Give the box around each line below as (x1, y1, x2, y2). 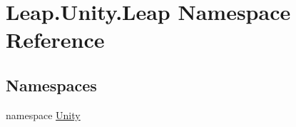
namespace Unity (6, 107, 81, 122)
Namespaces (6, 73, 97, 96)
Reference (6, 25, 105, 54)
